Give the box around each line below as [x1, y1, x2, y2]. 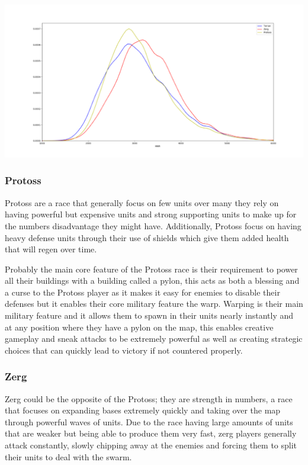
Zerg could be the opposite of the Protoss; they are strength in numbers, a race [5, 392, 293, 405]
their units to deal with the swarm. [5, 450, 132, 463]
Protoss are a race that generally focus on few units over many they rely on [5, 196, 279, 209]
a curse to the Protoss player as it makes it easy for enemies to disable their [5, 286, 280, 298]
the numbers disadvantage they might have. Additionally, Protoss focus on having [5, 219, 301, 232]
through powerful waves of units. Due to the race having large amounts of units [5, 415, 293, 428]
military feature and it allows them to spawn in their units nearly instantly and [5, 309, 294, 322]
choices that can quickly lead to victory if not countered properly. [5, 344, 243, 356]
